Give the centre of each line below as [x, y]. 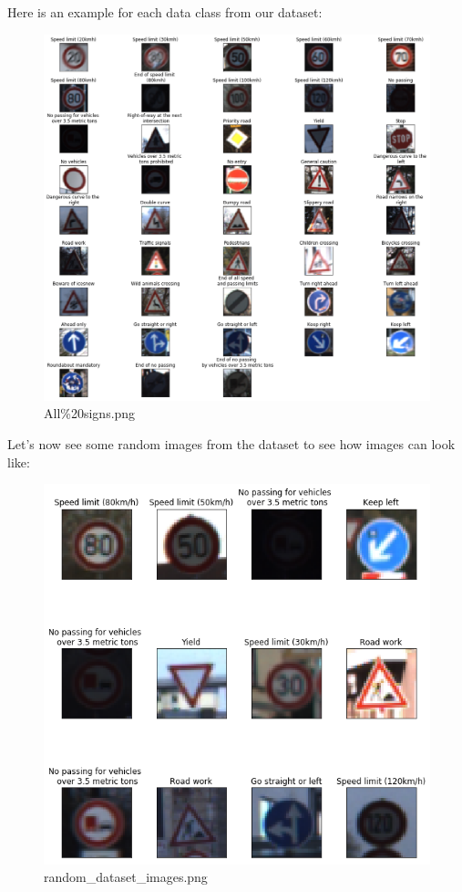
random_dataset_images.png [126, 877]
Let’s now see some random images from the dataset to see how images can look [231, 444]
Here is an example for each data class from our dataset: [165, 12]
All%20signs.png [90, 413]
